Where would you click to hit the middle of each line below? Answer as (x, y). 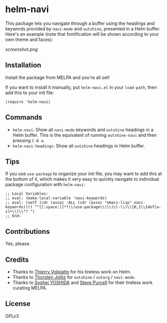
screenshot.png (21, 49)
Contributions (27, 231)
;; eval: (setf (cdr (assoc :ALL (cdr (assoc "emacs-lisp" (69, 203)
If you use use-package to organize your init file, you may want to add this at (84, 174)
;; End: (13, 216)
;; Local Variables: (27, 194)
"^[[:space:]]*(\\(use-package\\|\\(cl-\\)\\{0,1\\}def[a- (98, 207)
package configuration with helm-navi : (45, 185)
